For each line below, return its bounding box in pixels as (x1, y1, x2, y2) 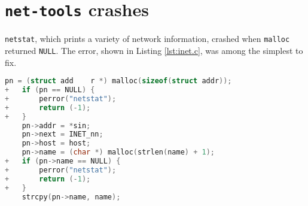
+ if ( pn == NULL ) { (5, 86, 95, 95)
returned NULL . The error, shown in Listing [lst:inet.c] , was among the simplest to (5, 44, 303, 56)
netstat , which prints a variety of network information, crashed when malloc (5, 32, 290, 45)
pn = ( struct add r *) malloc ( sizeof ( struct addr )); (5, 77, 232, 86)
